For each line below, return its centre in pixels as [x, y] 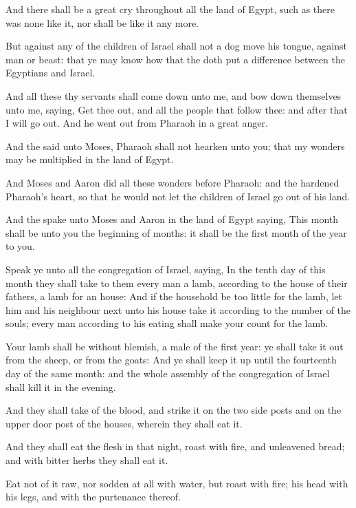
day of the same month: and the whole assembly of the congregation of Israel [168, 373]
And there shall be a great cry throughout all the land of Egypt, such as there [170, 9]
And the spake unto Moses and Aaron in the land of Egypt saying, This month [172, 219]
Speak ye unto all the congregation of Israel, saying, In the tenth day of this [166, 269]
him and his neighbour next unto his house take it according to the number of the [178, 309]
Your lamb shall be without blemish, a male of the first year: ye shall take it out [175, 346]
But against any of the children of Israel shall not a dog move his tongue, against [176, 46]
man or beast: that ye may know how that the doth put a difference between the [176, 59]
